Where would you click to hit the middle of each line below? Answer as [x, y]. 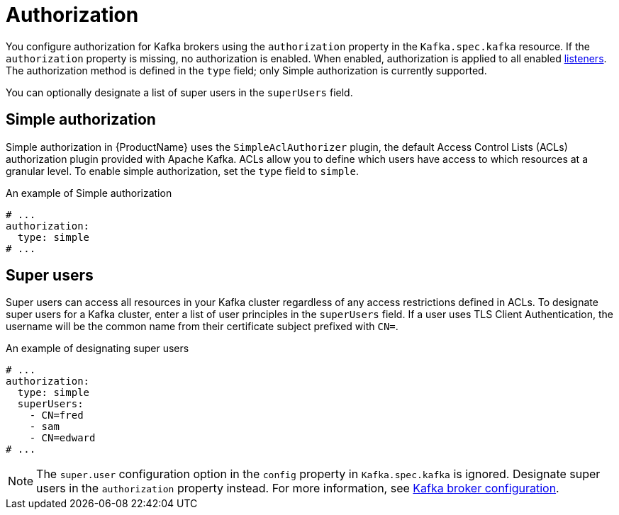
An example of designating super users [97, 349]
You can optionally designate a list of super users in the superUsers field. [179, 92]
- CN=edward [62, 438]
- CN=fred [56, 415]
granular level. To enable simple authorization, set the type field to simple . [182, 171]
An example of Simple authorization [89, 193]
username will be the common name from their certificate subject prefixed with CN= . [202, 327]
